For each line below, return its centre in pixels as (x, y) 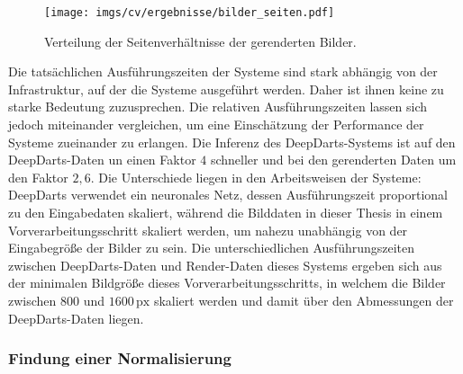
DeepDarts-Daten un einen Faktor (102, 160)
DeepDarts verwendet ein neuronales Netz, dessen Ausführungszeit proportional (228, 195)
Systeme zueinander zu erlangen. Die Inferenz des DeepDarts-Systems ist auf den (232, 142)
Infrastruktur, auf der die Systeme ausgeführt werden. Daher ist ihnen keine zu (226, 89)
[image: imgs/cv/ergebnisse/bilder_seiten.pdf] (190, 13)
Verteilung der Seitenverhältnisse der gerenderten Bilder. (200, 41)
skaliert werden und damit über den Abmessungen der (304, 300)
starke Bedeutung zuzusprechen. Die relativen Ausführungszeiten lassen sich (218, 107)
